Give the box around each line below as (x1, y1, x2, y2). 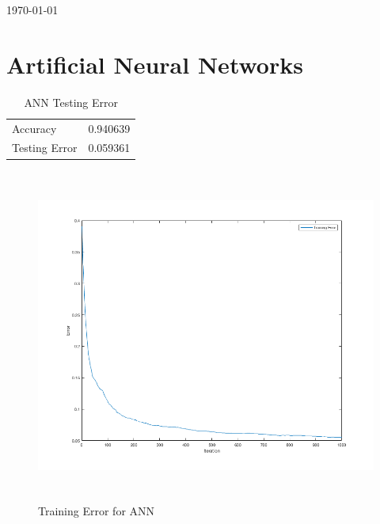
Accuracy (12, 120, 57, 136)
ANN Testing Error (24, 93, 118, 110)
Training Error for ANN (38, 502, 155, 518)
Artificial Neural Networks (6, 47, 303, 80)
